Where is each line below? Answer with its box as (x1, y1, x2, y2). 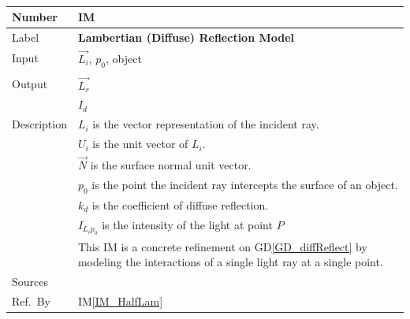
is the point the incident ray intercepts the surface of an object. (91, 176, 398, 192)
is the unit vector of (92, 135, 188, 152)
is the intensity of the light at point (102, 216, 273, 232)
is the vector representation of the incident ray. (92, 116, 319, 132)
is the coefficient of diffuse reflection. (91, 197, 269, 213)
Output (12, 76, 48, 92)
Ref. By (12, 292, 50, 309)
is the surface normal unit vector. (90, 157, 252, 173)
